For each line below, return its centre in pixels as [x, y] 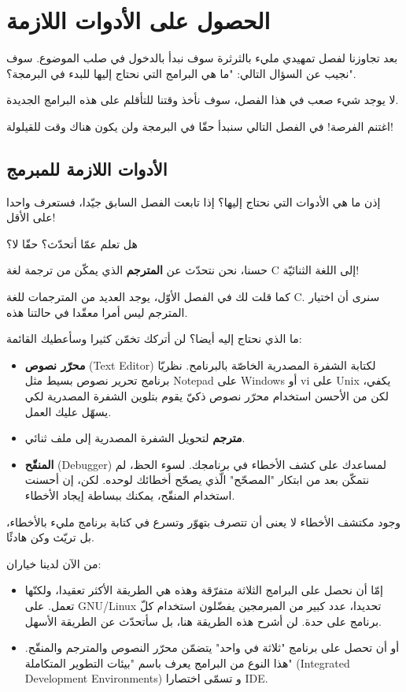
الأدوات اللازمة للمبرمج [87, 168]
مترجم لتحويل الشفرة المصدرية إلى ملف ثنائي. [135, 438]
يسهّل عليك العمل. [68, 411]
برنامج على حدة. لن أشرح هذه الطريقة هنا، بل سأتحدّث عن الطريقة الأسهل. [203, 621]
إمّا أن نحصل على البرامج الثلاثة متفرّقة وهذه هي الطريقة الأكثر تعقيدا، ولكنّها [204, 590]
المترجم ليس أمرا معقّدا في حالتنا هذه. [97, 312]
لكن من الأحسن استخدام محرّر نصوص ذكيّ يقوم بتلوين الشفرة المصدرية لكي [207, 396]
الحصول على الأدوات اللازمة [138, 20]
